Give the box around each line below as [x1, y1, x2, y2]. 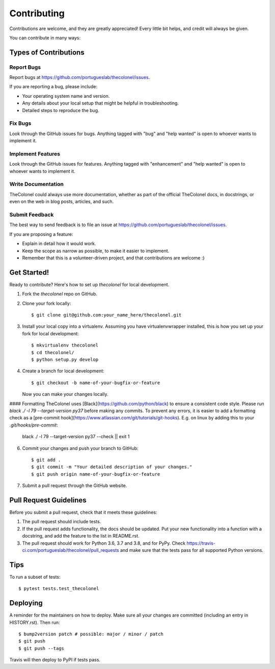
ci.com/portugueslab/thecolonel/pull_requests [22, 547, 119, 553]
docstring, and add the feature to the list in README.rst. [22, 533, 140, 539]
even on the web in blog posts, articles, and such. [9, 199, 114, 205]
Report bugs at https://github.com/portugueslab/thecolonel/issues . [9, 74, 150, 81]
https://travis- [186, 540, 216, 546]
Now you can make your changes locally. [22, 391, 108, 397]
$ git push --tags [18, 645, 65, 651]
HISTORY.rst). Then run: [9, 619, 60, 625]
